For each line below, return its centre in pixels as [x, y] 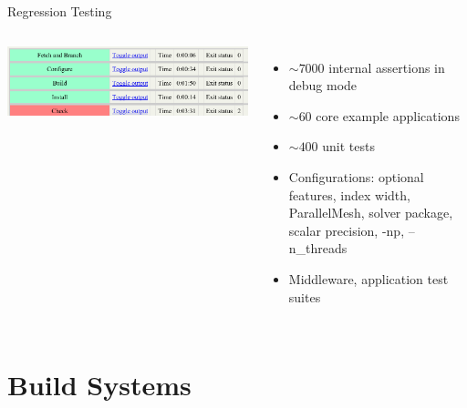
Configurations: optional [356, 176]
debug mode [323, 85]
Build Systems [99, 385]
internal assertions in [387, 67]
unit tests [348, 146]
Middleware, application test [368, 278]
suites [305, 296]
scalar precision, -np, [347, 230]
